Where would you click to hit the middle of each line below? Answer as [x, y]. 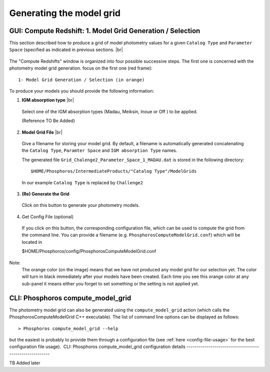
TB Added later [25, 363]
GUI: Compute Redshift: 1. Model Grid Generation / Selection [105, 31]
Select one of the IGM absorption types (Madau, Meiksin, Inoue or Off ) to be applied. [109, 111]
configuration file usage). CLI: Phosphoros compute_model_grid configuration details [97, 347]
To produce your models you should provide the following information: [82, 91]
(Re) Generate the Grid [45, 194]
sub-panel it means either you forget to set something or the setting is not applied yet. [110, 283]
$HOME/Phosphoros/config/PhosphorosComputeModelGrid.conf [89, 251]
